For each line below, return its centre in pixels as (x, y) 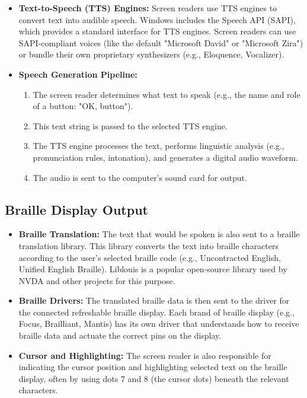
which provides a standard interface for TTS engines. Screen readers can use (157, 31)
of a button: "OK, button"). (83, 106)
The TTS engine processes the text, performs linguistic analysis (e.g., (159, 146)
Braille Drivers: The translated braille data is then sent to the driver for (154, 300)
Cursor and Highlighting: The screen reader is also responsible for (145, 355)
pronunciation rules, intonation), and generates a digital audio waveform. (165, 157)
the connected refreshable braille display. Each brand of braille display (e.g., (156, 312)
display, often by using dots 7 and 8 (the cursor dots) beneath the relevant (154, 378)
